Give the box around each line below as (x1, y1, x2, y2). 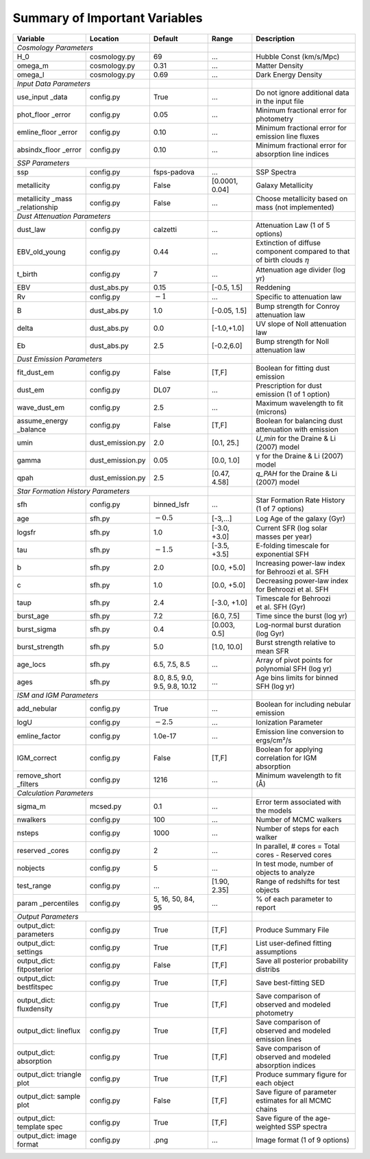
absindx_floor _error (16, 145, 82, 154)
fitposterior (16, 965, 53, 974)
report (256, 903, 276, 913)
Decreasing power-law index (256, 576, 349, 585)
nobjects (16, 863, 45, 873)
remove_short (16, 771, 62, 780)
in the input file (256, 96, 304, 106)
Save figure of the (256, 1114, 314, 1123)
